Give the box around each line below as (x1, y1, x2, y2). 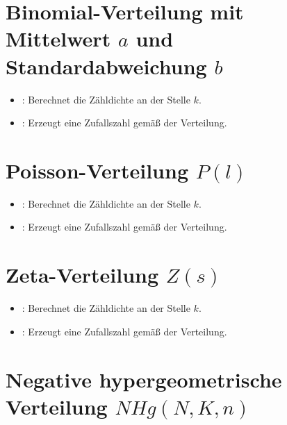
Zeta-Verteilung (6, 260, 159, 289)
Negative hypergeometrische (6, 365, 282, 393)
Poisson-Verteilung (6, 156, 188, 184)
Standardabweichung (6, 51, 207, 80)
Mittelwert (6, 24, 111, 53)
